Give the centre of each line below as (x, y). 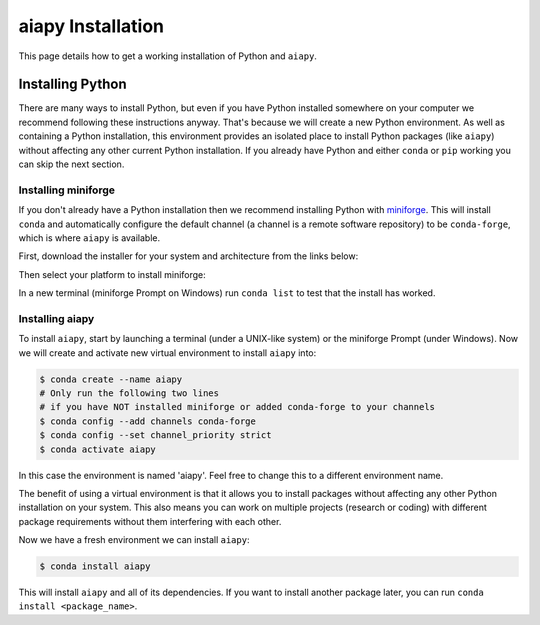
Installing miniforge (66, 190)
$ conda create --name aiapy (111, 379)
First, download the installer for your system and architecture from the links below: (188, 256)
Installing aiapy (56, 318)
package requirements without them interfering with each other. (150, 521)
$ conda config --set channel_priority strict (155, 435)
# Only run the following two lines (129, 393)
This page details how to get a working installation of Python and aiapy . (167, 56)
